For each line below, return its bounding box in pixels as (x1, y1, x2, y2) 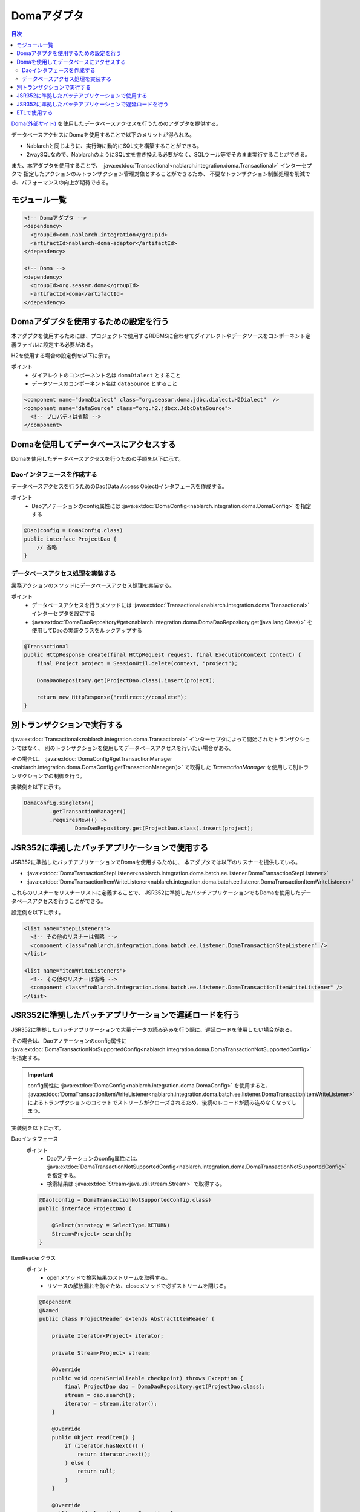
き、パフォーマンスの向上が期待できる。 (11, 178, 112, 186)
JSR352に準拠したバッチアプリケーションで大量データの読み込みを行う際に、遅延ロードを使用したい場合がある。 (11, 1026, 296, 1034)
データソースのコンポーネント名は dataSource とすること (31, 380, 178, 387)
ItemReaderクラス (11, 1254, 56, 1262)
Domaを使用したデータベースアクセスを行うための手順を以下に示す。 (11, 455, 184, 462)
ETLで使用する (16, 109, 53, 116)
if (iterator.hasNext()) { (64, 1442, 145, 1449)
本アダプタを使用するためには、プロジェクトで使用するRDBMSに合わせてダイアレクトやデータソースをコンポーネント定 (11, 333, 311, 340)
